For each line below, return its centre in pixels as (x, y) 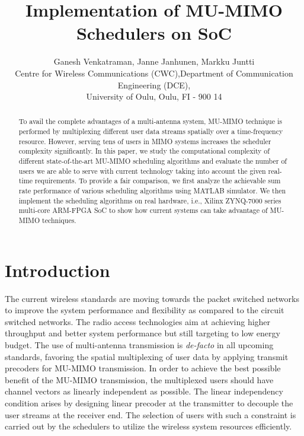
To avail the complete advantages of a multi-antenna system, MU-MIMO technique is (150, 121)
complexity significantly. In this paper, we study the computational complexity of (144, 151)
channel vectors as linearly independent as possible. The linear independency (144, 391)
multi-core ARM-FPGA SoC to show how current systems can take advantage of (143, 210)
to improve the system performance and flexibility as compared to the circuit (145, 310)
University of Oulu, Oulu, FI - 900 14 (154, 96)
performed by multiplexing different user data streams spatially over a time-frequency (151, 131)
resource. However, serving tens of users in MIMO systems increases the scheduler (145, 141)
